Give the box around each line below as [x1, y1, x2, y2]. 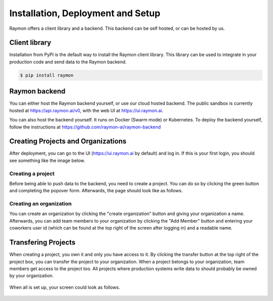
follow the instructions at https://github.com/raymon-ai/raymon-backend [9, 124, 161, 130]
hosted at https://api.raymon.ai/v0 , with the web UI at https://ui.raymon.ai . [9, 107, 164, 113]
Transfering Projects [9, 238, 76, 247]
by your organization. [9, 273, 54, 279]
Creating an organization [9, 200, 72, 207]
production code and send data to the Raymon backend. [9, 59, 127, 65]
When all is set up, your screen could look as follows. [9, 284, 120, 290]
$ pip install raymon [20, 72, 74, 78]
